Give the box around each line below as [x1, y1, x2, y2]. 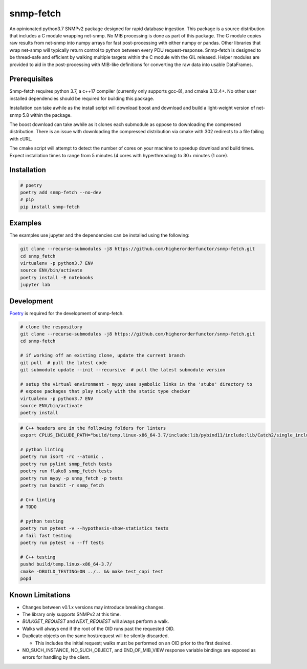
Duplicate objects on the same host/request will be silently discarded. [22, 633, 169, 639]
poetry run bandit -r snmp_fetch [20, 483, 104, 489]
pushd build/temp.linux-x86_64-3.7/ [20, 561, 113, 567]
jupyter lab [20, 282, 51, 288]
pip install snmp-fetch [20, 204, 80, 210]
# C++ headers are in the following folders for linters [20, 425, 166, 431]
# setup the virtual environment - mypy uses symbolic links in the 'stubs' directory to [20, 381, 253, 387]
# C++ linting [20, 497, 56, 503]
